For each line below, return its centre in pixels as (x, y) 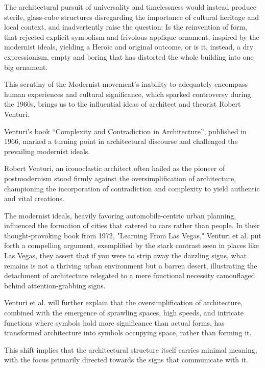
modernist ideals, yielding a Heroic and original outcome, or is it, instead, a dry (129, 47)
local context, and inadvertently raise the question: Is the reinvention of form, (126, 27)
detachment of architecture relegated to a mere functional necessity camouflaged (130, 275)
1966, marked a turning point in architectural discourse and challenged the (121, 141)
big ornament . (26, 67)
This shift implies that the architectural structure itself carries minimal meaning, (131, 349)
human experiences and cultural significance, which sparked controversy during (128, 94)
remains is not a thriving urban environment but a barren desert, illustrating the (131, 265)
